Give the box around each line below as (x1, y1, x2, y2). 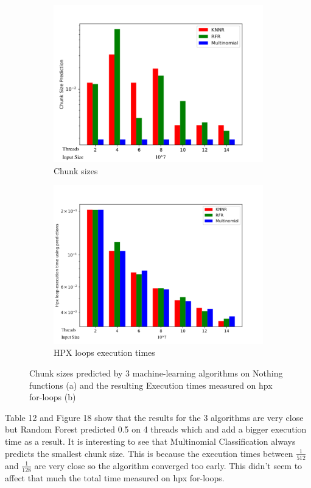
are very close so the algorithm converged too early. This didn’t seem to (34, 459, 302, 472)
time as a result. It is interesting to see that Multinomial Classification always (5, 435, 296, 448)
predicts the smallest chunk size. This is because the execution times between (5, 447, 293, 459)
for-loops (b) (29, 391, 76, 403)
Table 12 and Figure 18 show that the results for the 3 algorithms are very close (5, 411, 304, 423)
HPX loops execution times (54, 346, 155, 359)
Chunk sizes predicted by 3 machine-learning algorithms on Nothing (29, 367, 283, 380)
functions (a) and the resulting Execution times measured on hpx (29, 378, 273, 391)
